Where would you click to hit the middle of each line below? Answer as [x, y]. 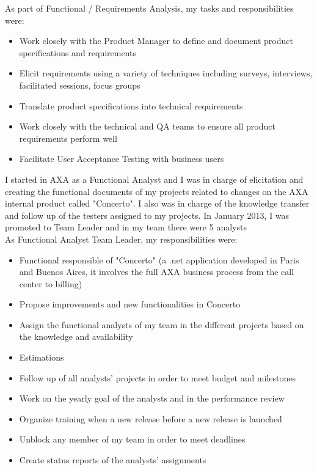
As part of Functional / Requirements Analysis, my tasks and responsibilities [149, 8]
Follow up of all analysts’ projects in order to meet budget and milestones [157, 377]
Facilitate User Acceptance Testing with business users [122, 159]
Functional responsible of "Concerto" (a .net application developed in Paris [159, 259]
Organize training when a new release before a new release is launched [151, 418]
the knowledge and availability [76, 336]
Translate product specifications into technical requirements [131, 105]
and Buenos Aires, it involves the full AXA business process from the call [157, 272]
